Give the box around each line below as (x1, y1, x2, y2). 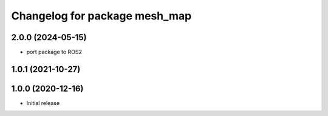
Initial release (26, 99, 60, 106)
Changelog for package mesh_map (11, 9, 192, 22)
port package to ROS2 (26, 49, 82, 56)
